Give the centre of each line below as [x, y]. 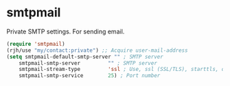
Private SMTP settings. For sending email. [66, 31]
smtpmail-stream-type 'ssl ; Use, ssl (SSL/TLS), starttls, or [123, 70]
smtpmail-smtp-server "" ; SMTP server [88, 63]
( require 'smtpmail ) [36, 44]
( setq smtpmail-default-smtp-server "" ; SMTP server [85, 57]
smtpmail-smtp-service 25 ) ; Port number [90, 76]
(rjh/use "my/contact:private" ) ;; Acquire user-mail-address [97, 50]
